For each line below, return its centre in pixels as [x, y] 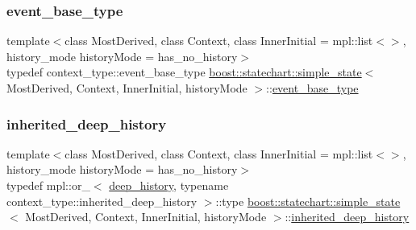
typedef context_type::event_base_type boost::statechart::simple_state [184, 72]
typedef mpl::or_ [48, 185]
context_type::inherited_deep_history [102, 201]
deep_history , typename [169, 185]
